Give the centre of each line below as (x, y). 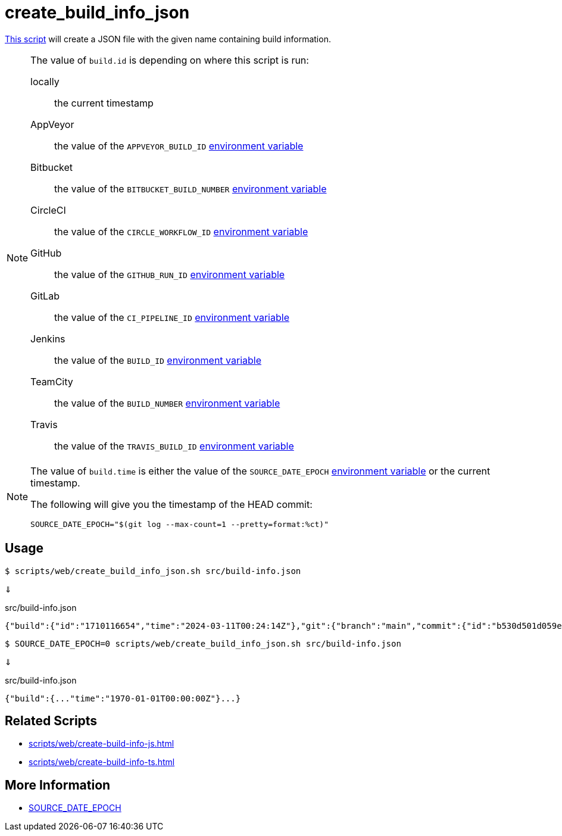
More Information (58, 785)
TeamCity (52, 381)
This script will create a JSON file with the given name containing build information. (168, 39)
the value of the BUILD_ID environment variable (158, 360)
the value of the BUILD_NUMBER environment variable (167, 403)
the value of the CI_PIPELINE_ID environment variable (172, 317)
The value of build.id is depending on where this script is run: (170, 60)
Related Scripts (51, 721)
